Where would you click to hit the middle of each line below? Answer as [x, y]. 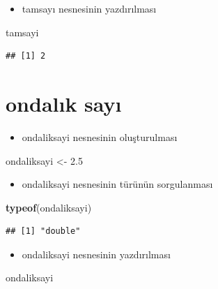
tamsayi [22, 32]
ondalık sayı [64, 103]
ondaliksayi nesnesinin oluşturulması [100, 136]
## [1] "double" [43, 231]
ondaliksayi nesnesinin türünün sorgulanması [117, 184]
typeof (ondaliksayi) [49, 207]
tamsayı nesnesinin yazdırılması [89, 8]
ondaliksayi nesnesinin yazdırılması [96, 254]
